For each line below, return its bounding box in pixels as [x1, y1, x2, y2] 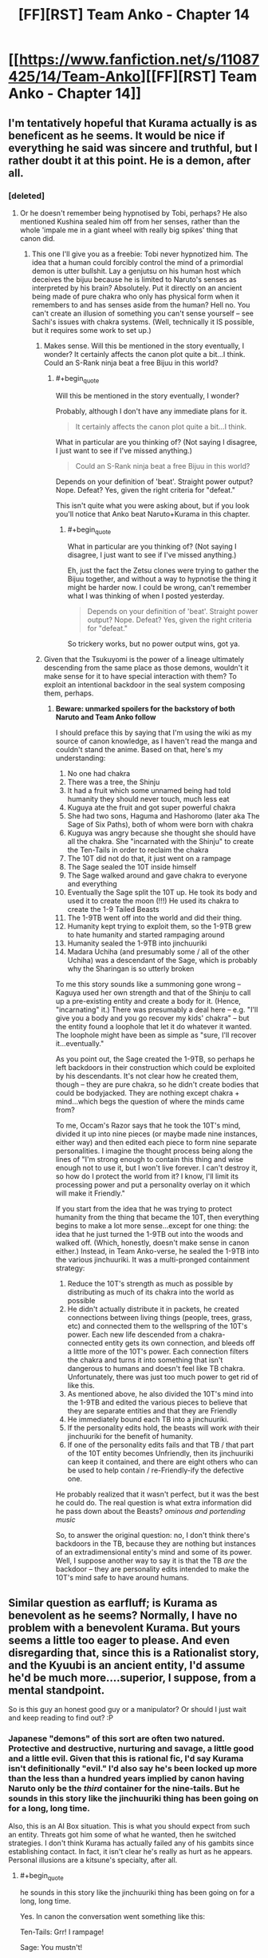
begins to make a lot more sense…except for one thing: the [55, 1221, 250, 1231]
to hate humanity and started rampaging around [67, 930, 225, 940]
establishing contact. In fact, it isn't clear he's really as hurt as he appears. [8, 1846, 253, 1856]
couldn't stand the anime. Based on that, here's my [55, 745, 223, 755]
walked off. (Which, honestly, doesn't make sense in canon [55, 1238, 250, 1247]
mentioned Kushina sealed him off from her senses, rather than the [19, 216, 241, 226]
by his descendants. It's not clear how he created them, [55, 1072, 239, 1081]
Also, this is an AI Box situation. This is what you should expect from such [8, 1821, 250, 1830]
